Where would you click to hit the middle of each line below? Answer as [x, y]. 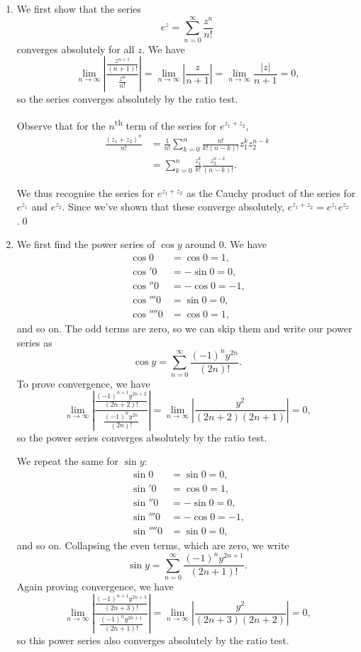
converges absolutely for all [76, 49]
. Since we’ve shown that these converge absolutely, [173, 207]
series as [34, 342]
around [201, 244]
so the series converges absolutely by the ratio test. [127, 99]
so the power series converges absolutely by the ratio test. [142, 437]
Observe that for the [61, 125]
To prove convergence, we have [83, 383]
